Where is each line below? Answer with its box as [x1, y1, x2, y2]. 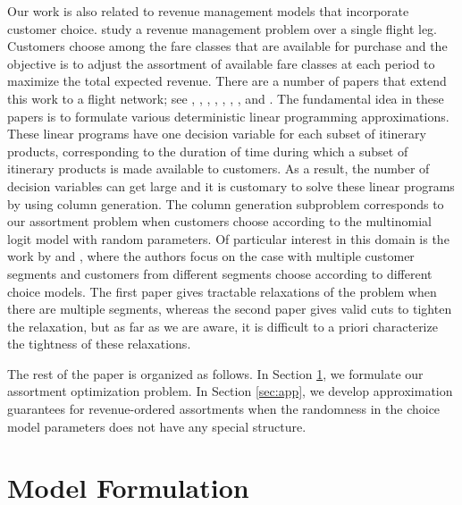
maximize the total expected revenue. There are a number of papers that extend [7, 72, 447, 90]
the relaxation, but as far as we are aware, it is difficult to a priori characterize [7, 316, 438, 335]
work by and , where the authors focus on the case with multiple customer [7, 247, 415, 265]
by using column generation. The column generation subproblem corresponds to [7, 194, 444, 213]
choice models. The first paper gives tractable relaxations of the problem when [7, 282, 437, 300]
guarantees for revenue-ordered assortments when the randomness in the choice [7, 400, 441, 418]
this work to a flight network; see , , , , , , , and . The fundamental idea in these [7, 88, 444, 107]
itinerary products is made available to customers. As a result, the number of [7, 159, 430, 178]
